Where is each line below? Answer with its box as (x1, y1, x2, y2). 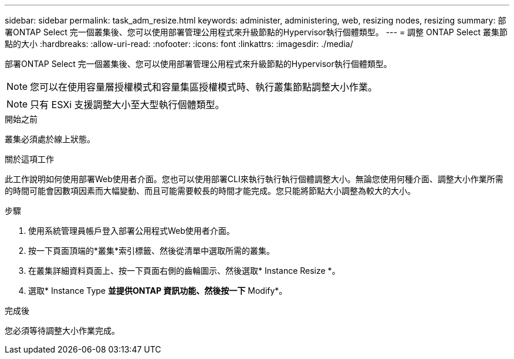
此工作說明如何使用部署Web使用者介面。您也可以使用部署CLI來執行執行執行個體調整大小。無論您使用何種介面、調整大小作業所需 (5, 174, 503, 184)
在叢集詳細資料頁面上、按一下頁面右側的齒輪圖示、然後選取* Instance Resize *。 (28, 266, 340, 276)
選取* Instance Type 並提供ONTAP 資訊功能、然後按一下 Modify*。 (28, 286, 288, 296)
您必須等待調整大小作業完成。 (5, 326, 120, 335)
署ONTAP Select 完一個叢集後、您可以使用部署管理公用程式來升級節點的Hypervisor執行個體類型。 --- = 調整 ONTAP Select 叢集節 (5, 27, 508, 37)
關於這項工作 (5, 154, 54, 164)
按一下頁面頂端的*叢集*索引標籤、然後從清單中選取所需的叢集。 (28, 246, 275, 256)
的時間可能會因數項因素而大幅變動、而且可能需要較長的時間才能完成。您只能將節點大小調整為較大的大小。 (5, 186, 415, 196)
